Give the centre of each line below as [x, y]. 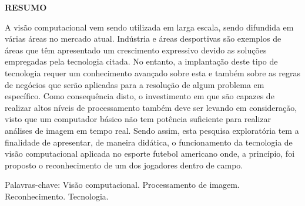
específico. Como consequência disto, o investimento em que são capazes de [140, 96]
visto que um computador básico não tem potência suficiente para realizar [138, 119]
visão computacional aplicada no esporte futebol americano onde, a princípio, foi [150, 153]
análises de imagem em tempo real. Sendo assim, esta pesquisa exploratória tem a [152, 130]
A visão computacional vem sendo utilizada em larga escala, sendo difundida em [149, 27]
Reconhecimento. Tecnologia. [57, 196]
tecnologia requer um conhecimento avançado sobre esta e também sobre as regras [152, 72]
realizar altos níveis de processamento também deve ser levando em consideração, [151, 107]
